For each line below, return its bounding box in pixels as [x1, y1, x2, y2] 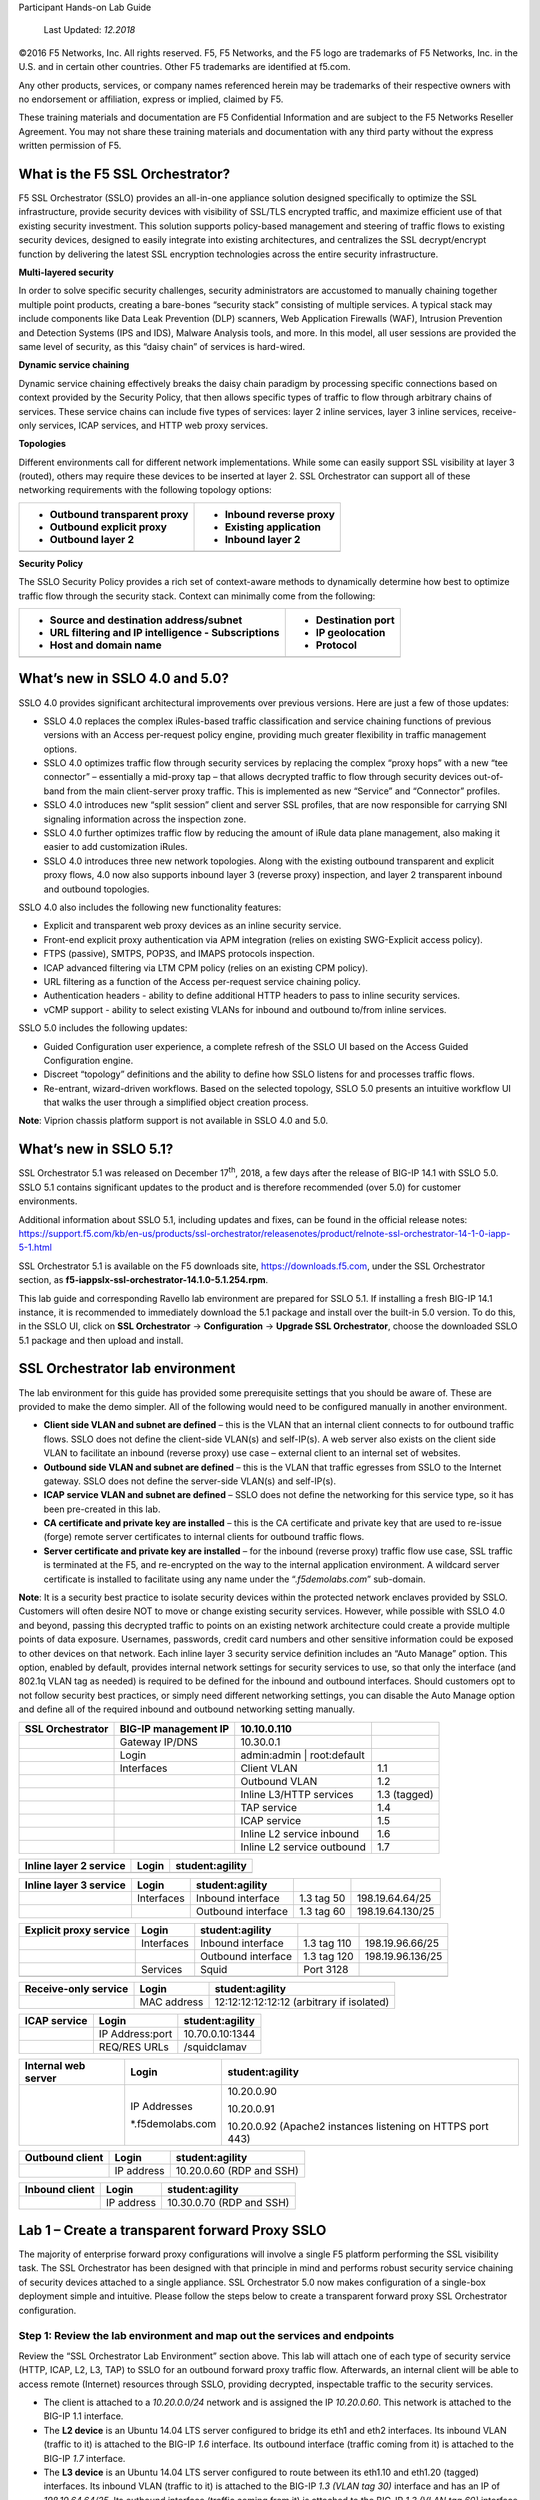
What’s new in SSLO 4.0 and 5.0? [18, 670, 229, 687]
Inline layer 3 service [24, 1878, 126, 1892]
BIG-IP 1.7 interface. [43, 2452, 126, 2464]
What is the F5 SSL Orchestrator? [18, 165, 230, 182]
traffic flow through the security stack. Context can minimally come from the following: [18, 590, 376, 602]
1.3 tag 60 [299, 1904, 346, 1918]
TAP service [240, 1800, 297, 1814]
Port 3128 [303, 1962, 349, 1976]
